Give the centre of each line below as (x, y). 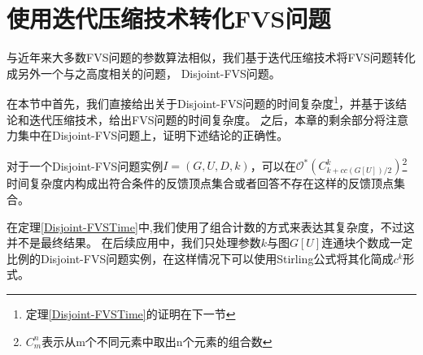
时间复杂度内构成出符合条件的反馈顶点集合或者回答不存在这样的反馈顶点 (200, 183)
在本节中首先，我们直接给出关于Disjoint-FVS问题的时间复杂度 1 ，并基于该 (201, 102)
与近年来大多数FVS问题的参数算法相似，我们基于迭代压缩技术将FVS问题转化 (211, 57)
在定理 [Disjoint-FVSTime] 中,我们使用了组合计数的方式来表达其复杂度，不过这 (211, 226)
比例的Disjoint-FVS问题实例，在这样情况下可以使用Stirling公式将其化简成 (200, 258)
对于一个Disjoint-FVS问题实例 (85, 165)
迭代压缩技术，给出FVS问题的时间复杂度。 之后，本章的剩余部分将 (207, 119)
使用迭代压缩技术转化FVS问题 (169, 18)
